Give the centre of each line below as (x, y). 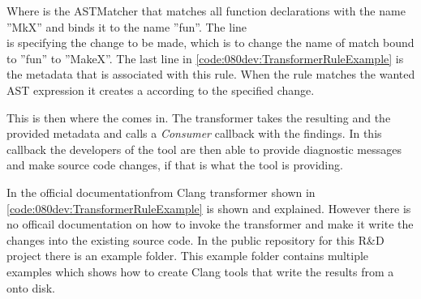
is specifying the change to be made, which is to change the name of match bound (210, 43)
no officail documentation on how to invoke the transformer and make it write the (210, 224)
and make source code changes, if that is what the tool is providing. (175, 165)
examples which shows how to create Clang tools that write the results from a (200, 271)
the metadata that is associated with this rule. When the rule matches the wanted (211, 74)
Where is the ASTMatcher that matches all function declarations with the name (206, 11)
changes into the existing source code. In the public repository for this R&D (195, 239)
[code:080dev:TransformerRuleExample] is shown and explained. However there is (209, 208)
